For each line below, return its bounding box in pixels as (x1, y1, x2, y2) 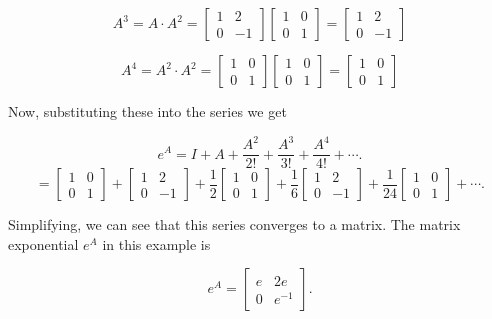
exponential (8, 233, 79, 254)
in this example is (102, 233, 211, 254)
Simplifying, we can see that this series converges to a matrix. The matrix (8, 214, 461, 235)
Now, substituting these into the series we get (8, 101, 287, 121)
